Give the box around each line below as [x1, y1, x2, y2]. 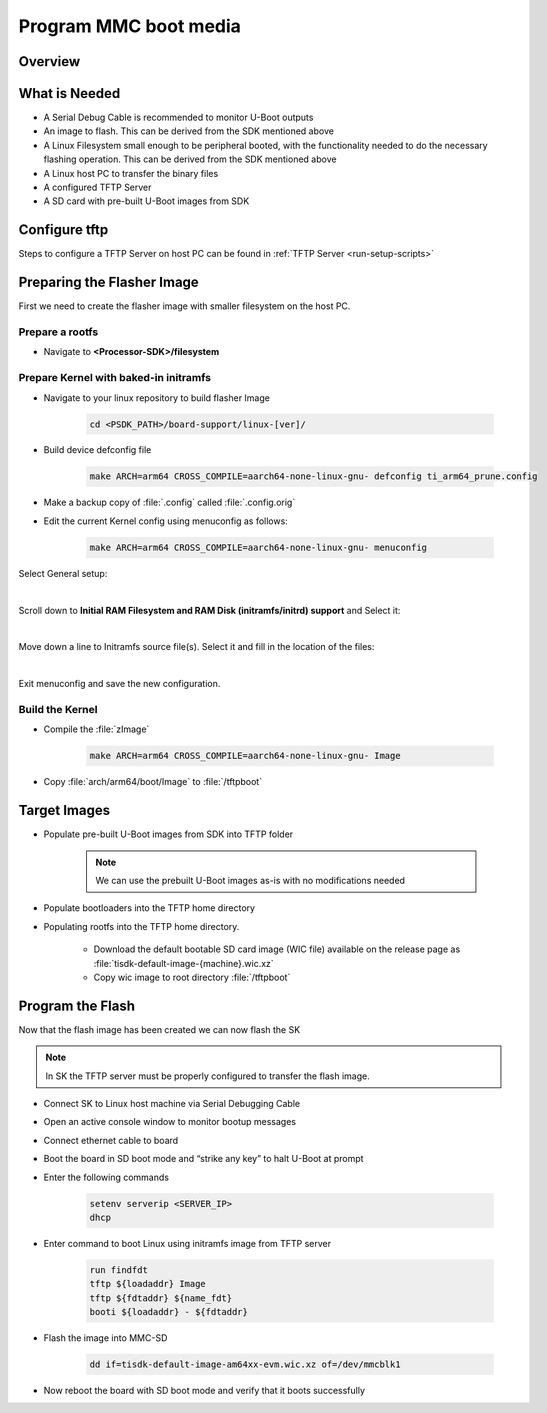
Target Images [18, 802, 110, 819]
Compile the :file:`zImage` [43, 723, 150, 735]
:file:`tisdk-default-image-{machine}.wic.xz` [93, 957, 274, 969]
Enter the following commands [43, 1171, 170, 1183]
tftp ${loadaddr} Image [89, 1278, 207, 1290]
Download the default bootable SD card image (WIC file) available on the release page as [93, 943, 461, 955]
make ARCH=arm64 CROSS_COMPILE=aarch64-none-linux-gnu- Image [89, 750, 401, 762]
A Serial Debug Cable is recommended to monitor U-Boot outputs [43, 111, 314, 124]
